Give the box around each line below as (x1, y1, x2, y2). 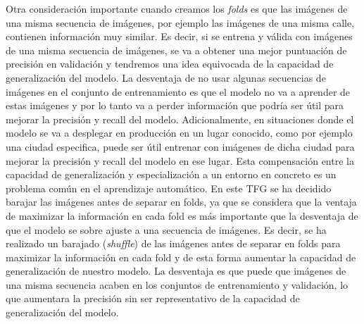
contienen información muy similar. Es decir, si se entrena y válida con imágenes (6, 29, 353, 44)
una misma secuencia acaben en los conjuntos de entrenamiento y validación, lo (6, 277, 349, 292)
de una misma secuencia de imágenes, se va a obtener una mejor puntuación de (6, 42, 347, 57)
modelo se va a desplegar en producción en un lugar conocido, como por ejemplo (6, 125, 353, 140)
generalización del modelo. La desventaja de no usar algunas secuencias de (6, 70, 326, 85)
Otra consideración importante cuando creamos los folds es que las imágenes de (6, 1, 348, 15)
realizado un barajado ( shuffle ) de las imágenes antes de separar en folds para (6, 236, 341, 251)
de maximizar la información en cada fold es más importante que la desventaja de (6, 208, 358, 223)
